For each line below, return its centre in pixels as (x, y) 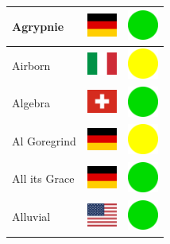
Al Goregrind (44, 140)
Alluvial (31, 217)
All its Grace (43, 178)
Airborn (31, 65)
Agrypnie (38, 26)
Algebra (31, 103)
